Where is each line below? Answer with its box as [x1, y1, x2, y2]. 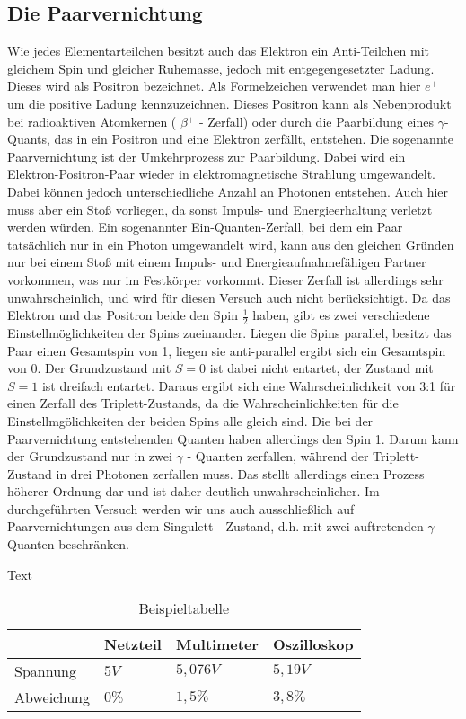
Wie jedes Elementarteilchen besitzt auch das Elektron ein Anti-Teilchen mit [7, 41, 430, 60]
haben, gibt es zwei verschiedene [252, 306, 430, 324]
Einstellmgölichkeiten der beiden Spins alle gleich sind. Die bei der [7, 411, 374, 430]
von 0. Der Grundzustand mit [7, 359, 171, 377]
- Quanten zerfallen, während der [187, 447, 369, 466]
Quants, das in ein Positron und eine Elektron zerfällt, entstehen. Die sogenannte [7, 129, 453, 148]
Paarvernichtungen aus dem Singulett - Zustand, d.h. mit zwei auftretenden [7, 517, 424, 536]
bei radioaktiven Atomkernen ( [7, 111, 177, 130]
